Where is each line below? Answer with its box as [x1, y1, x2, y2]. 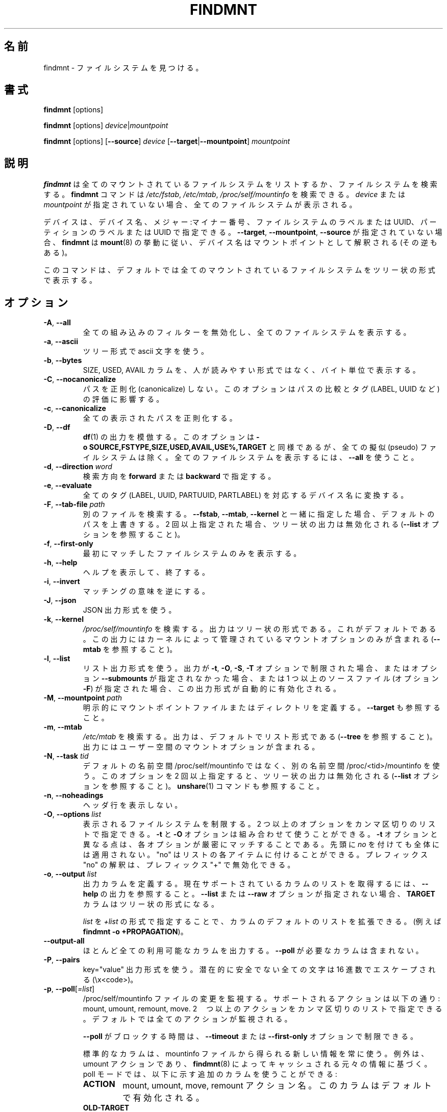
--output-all [43, 936, 85, 946]
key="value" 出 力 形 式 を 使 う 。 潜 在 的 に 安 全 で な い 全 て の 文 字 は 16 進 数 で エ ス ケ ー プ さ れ [83, 965, 436, 974]
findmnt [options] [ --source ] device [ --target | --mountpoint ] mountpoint [43, 137, 290, 146]
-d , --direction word [43, 462, 112, 471]
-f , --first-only [43, 539, 93, 548]
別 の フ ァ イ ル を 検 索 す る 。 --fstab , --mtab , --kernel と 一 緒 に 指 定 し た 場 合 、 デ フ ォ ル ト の [83, 510, 435, 519]
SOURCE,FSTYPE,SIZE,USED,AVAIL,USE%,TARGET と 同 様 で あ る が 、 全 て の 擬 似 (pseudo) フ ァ [89, 443, 437, 452]
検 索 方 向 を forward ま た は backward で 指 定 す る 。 [83, 472, 276, 481]
